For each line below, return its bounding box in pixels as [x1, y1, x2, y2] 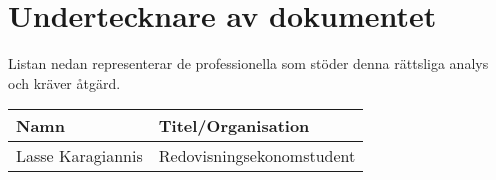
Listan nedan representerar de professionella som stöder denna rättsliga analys [8, 53, 489, 74]
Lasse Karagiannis [16, 144, 143, 168]
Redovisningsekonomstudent [158, 144, 356, 168]
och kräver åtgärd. [8, 72, 121, 93]
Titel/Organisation [158, 114, 310, 138]
